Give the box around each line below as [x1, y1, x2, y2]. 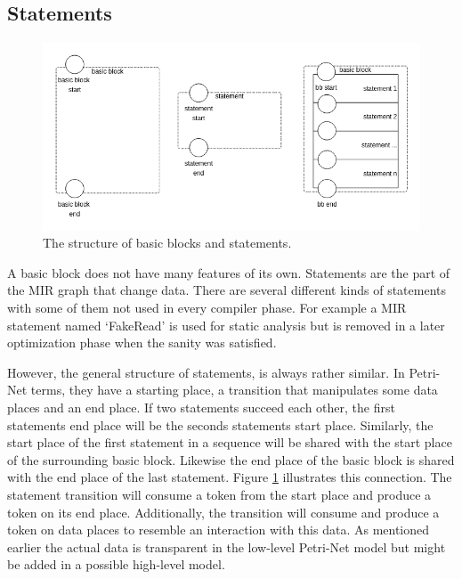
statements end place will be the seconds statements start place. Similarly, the [7, 415, 434, 434]
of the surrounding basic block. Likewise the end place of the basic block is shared [7, 450, 455, 469]
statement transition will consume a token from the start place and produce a [7, 485, 432, 503]
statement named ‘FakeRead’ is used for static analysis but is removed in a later [7, 315, 445, 334]
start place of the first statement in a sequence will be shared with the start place [7, 433, 452, 452]
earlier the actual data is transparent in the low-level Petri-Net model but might [7, 537, 446, 556]
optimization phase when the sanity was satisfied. [7, 333, 277, 352]
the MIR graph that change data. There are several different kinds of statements [7, 281, 446, 299]
